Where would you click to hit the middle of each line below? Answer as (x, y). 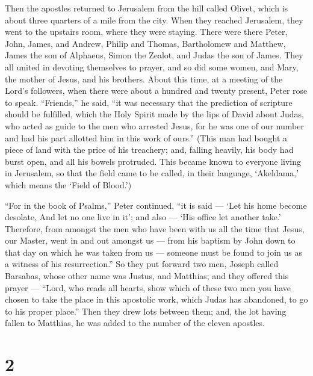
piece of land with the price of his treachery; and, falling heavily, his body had (149, 149)
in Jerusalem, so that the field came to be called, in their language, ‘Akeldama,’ (152, 173)
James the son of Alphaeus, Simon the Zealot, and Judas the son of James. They (154, 55)
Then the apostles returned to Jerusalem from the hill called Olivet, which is (147, 8)
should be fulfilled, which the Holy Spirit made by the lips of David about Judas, (154, 114)
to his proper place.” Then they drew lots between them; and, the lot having (146, 311)
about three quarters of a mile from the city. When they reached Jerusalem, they (154, 20)
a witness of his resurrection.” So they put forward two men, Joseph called (142, 264)
